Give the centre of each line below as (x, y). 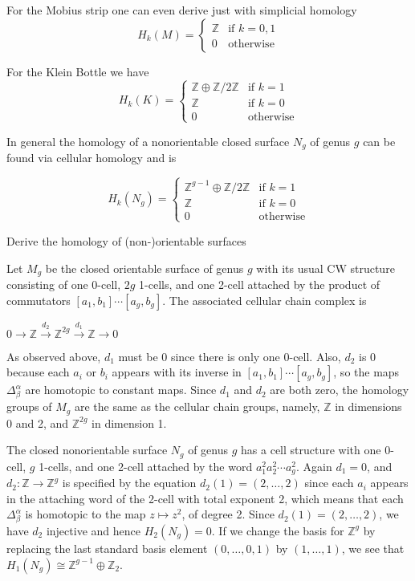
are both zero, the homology (340, 390)
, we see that (373, 548)
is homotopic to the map (85, 514)
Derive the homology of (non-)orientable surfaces (126, 240)
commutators (39, 300)
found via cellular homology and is (92, 158)
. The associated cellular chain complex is (264, 300)
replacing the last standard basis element (107, 548)
